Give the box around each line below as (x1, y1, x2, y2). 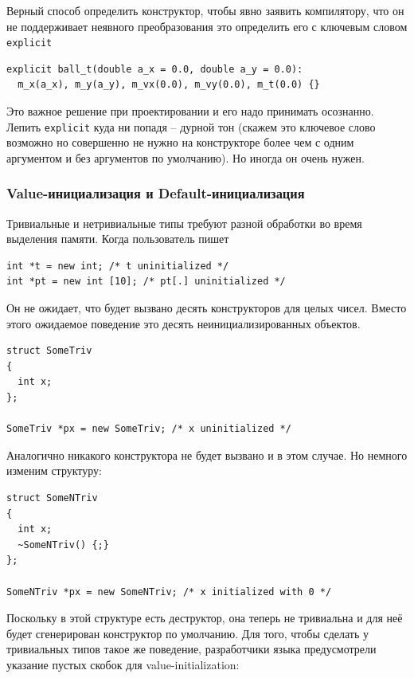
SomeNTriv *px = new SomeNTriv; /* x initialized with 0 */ (6, 586, 332, 598)
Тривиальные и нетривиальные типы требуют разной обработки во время (6, 214, 362, 231)
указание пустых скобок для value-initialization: (6, 656, 240, 672)
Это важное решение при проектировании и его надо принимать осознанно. (6, 103, 374, 120)
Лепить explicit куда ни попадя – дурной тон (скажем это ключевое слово (6, 118, 376, 135)
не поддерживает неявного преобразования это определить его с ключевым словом (6, 18, 408, 34)
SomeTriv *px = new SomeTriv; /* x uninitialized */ (6, 423, 291, 435)
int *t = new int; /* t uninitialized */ (6, 260, 229, 272)
